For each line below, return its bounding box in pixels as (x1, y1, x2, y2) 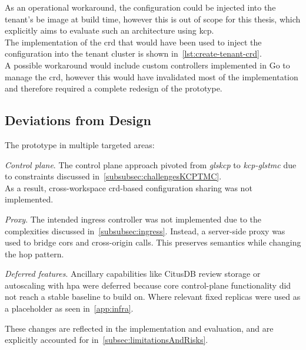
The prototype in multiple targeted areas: (5, 138, 155, 151)
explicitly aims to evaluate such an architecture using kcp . (5, 24, 214, 37)
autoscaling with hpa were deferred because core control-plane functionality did (5, 279, 291, 291)
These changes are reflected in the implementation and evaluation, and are (5, 322, 274, 334)
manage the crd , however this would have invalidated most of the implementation (5, 70, 298, 83)
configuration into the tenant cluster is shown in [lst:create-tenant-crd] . (5, 47, 262, 60)
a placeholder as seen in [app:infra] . (5, 302, 134, 315)
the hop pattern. (5, 247, 64, 260)
